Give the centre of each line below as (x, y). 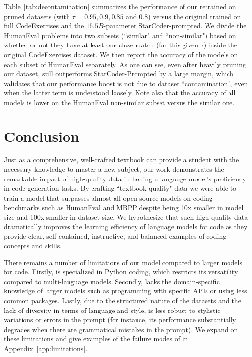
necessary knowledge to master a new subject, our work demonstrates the (114, 169)
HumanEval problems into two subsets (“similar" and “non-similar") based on (120, 35)
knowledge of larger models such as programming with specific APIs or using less (126, 291)
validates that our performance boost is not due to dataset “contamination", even (126, 83)
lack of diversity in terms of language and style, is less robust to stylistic (112, 310)
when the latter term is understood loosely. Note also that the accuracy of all (120, 93)
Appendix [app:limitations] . (46, 348)
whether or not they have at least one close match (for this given (101, 45)
